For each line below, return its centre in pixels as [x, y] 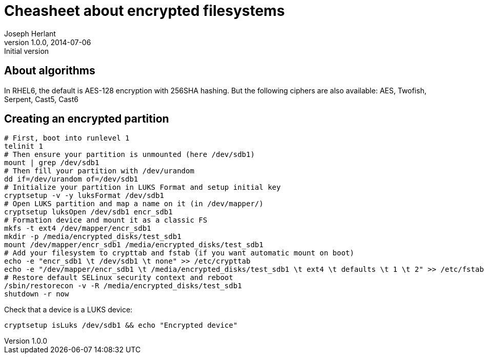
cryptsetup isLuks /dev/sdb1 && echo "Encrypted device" [121, 325]
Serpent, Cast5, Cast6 [41, 99]
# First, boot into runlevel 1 [67, 138]
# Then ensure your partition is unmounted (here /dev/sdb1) [129, 155]
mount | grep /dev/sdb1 [52, 163]
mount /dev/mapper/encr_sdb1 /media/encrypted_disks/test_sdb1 [134, 245]
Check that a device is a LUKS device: [68, 310]
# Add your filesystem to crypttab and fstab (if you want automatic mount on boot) [179, 253]
